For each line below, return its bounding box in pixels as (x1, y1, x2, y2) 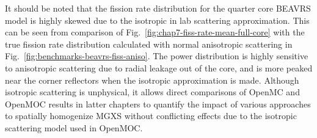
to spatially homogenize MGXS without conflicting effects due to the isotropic (5, 109, 297, 122)
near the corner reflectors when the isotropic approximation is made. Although (5, 73, 299, 86)
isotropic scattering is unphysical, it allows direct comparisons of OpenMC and (5, 85, 300, 98)
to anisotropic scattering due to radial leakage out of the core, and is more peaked (5, 61, 313, 74)
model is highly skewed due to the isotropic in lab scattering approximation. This (5, 13, 310, 26)
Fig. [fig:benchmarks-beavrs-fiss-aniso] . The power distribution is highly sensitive (5, 49, 308, 62)
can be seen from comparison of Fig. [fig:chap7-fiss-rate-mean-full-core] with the (5, 26, 305, 38)
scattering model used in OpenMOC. (5, 121, 143, 134)
